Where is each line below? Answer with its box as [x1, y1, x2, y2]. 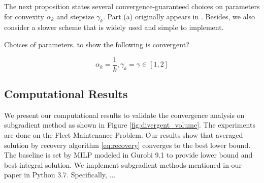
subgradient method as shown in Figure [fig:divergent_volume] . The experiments [4, 119, 255, 130]
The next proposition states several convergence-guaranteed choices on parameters [4, 1, 260, 11]
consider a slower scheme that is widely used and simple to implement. [4, 22, 224, 33]
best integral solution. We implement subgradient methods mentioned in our [4, 159, 242, 170]
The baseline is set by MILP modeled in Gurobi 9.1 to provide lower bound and [4, 149, 253, 160]
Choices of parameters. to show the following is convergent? [4, 39, 189, 49]
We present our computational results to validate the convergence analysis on [4, 109, 245, 120]
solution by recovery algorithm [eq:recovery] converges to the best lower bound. [4, 139, 251, 150]
